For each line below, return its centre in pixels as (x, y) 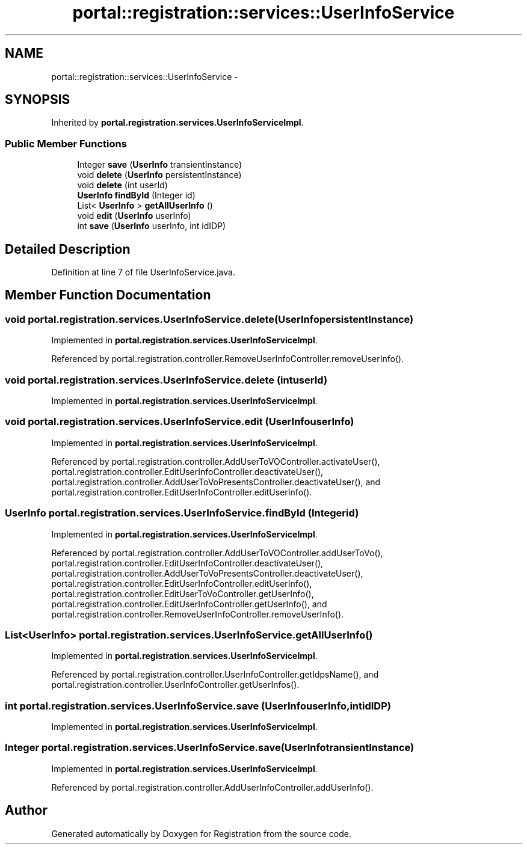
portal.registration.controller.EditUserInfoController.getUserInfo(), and (189, 604)
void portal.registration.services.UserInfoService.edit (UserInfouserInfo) (180, 422)
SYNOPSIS (38, 100)
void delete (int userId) (122, 185)
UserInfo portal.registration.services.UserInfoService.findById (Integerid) (182, 513)
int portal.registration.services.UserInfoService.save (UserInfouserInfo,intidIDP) (198, 706)
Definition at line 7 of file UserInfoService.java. (143, 272)
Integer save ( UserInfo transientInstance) (160, 165)
